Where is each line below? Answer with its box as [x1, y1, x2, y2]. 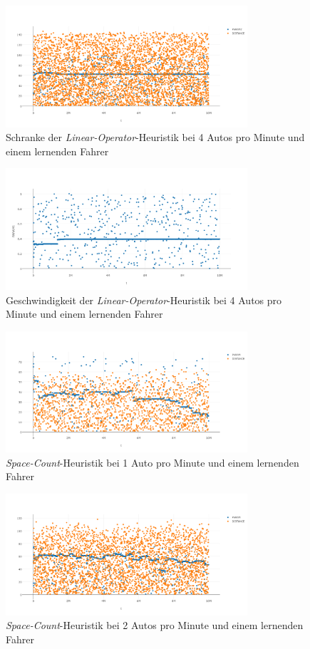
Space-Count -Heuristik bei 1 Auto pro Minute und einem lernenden [6, 455, 299, 469]
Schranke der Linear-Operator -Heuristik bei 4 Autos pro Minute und [6, 130, 305, 145]
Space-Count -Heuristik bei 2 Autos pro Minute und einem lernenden [6, 618, 304, 633]
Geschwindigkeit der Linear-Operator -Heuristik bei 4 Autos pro [6, 292, 282, 307]
